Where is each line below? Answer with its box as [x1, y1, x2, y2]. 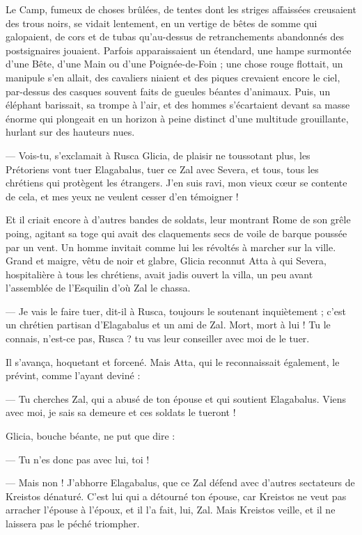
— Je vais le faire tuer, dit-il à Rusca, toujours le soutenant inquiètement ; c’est [6, 303, 346, 318]
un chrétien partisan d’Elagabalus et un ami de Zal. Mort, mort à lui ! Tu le [6, 317, 331, 332]
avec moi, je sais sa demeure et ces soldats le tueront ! [6, 405, 236, 420]
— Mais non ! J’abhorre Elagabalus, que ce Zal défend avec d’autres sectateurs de [6, 475, 355, 490]
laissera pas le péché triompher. [6, 516, 140, 530]
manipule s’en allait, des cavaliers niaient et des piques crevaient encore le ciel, [6, 70, 340, 84]
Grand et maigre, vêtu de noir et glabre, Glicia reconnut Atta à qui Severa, [6, 253, 326, 268]
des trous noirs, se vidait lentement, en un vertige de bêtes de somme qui [6, 15, 317, 30]
